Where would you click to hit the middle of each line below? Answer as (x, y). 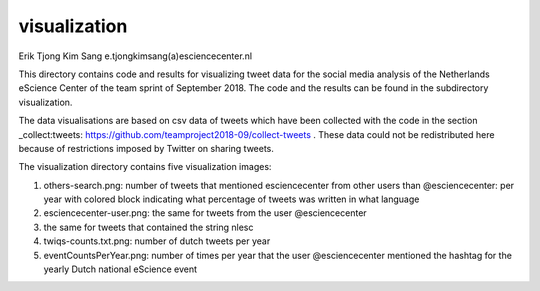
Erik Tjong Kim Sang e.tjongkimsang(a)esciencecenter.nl (135, 56)
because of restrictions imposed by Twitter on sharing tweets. (146, 148)
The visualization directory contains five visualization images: (145, 167)
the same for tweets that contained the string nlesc (148, 227)
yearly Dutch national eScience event (120, 269)
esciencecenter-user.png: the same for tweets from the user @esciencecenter (205, 213)
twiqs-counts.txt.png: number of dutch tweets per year (157, 241)
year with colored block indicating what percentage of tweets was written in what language (231, 199)
